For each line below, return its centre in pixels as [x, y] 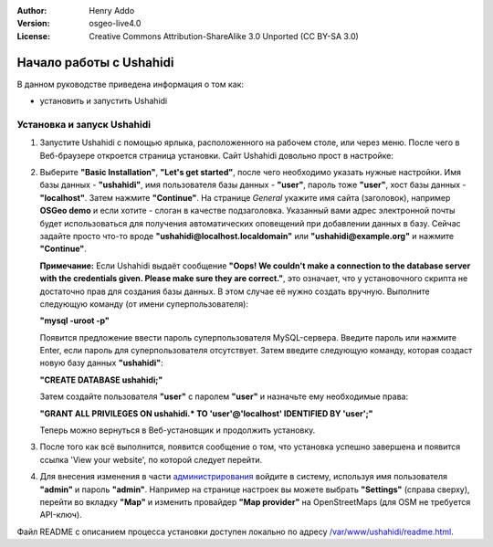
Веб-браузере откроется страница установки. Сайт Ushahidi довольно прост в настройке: [217, 155]
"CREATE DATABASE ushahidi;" [101, 380]
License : [33, 36]
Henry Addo [112, 11]
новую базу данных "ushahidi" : [101, 363]
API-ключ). [61, 515]
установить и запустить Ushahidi [104, 101]
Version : [33, 24]
